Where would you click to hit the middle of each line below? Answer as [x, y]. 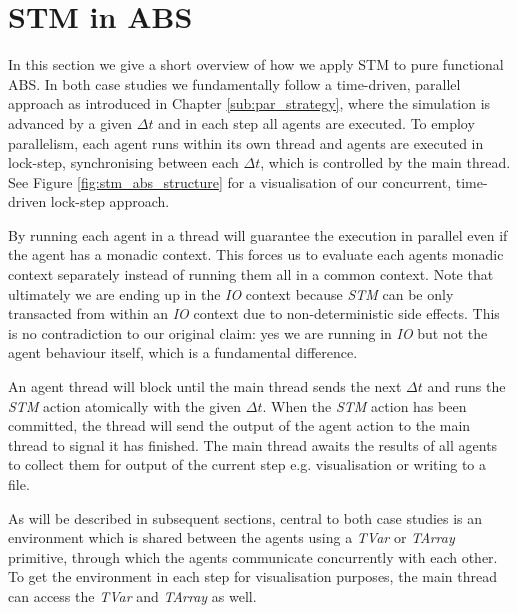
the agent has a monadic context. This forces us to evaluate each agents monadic [256, 254]
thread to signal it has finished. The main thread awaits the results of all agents [253, 444]
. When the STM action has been [364, 405]
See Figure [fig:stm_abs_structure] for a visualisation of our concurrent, [230, 181]
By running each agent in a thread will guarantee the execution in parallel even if [258, 234]
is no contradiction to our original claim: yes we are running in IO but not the [248, 332]
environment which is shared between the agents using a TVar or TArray [231, 537]
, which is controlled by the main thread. [385, 162]
